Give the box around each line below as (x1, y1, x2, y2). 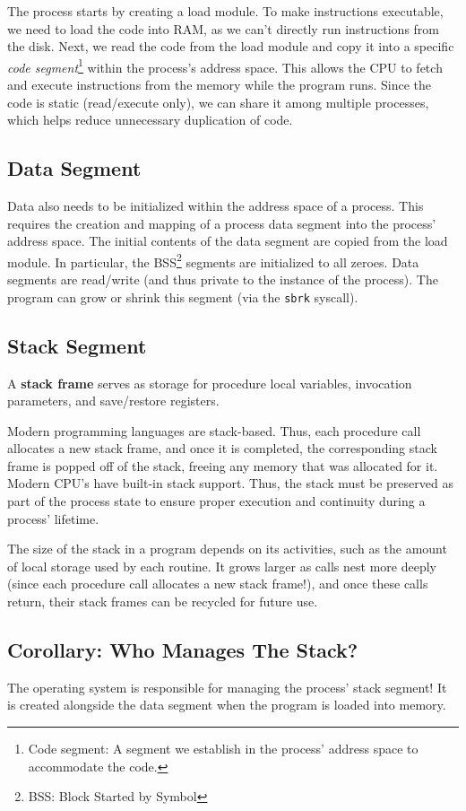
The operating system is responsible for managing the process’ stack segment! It (7, 677, 447, 696)
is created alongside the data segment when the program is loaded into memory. (7, 695, 446, 714)
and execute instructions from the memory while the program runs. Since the (7, 75, 431, 94)
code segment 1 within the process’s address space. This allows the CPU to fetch (7, 55, 443, 76)
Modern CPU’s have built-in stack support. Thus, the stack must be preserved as (7, 474, 453, 493)
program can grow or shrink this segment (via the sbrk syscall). (7, 287, 358, 306)
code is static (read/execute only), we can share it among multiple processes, (7, 92, 429, 111)
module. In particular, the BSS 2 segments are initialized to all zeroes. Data (7, 249, 419, 271)
